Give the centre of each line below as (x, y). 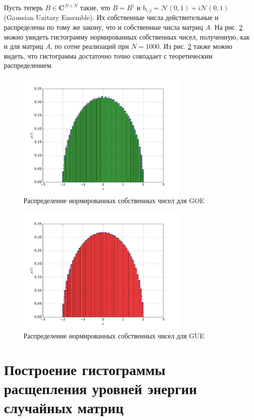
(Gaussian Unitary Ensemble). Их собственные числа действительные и (111, 17)
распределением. (29, 65)
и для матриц (24, 46)
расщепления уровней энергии (101, 388)
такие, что (95, 7)
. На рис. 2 (226, 27)
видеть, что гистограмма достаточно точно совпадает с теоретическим (108, 55)
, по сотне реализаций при (90, 46)
